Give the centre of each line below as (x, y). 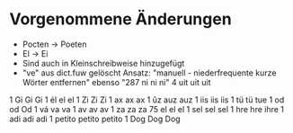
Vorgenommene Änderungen (120, 19)
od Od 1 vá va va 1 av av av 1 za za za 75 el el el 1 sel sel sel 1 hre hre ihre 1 (147, 109)
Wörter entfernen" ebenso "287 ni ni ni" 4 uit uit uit (116, 82)
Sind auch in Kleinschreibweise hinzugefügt (103, 63)
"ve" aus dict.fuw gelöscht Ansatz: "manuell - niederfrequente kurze (149, 73)
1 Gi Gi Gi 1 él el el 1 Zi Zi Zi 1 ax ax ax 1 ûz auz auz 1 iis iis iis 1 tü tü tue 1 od (147, 100)
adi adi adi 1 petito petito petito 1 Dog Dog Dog (95, 119)
